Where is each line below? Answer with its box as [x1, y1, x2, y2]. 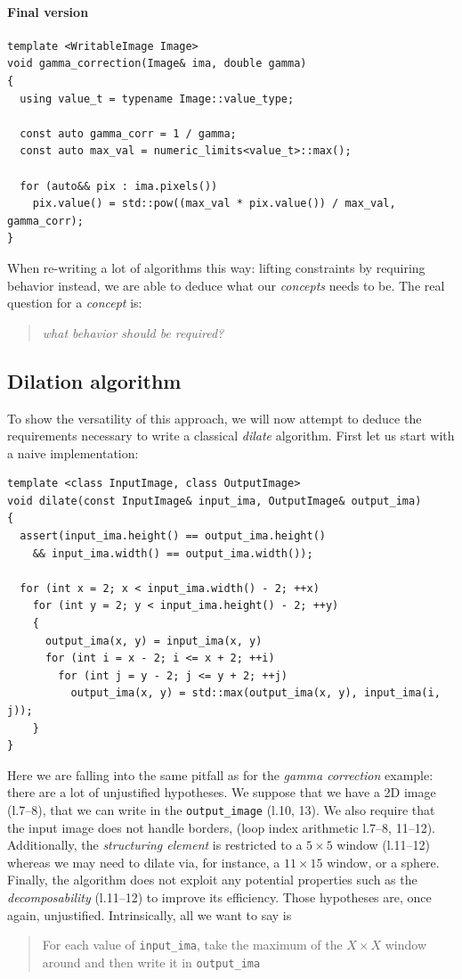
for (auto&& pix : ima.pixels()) [20, 179, 218, 193]
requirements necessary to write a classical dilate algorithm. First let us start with [7, 426, 455, 445]
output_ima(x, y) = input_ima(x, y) [45, 634, 263, 647]
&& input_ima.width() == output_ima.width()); [32, 547, 313, 560]
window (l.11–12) [336, 835, 430, 854]
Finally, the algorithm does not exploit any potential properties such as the [7, 870, 417, 889]
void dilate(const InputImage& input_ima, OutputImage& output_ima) [7, 494, 422, 507]
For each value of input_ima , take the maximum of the [42, 935, 343, 954]
